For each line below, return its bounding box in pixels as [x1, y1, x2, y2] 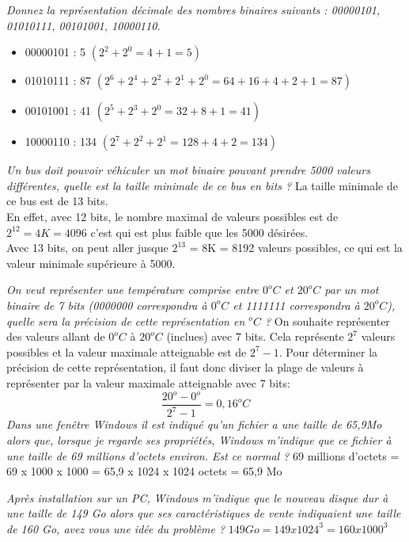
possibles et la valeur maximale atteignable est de [6, 343, 247, 360]
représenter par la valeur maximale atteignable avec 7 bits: [6, 374, 290, 391]
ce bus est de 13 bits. [6, 193, 108, 209]
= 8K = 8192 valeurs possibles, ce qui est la [189, 239, 403, 256]
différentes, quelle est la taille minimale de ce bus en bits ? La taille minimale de [6, 177, 398, 193]
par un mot [324, 281, 379, 298]
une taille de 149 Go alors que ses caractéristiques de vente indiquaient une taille [6, 505, 401, 521]
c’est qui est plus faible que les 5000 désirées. [90, 223, 309, 240]
